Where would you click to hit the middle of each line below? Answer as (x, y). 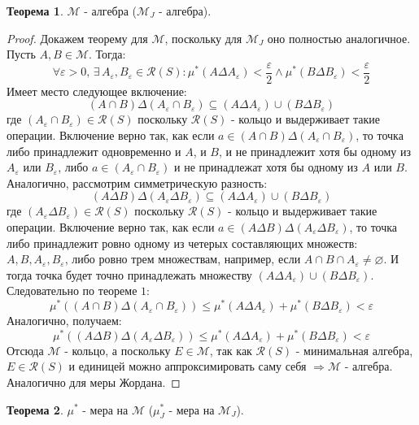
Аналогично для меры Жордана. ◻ (94, 382)
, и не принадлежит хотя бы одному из (315, 151)
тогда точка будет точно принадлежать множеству (129, 274)
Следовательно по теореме (72, 291)
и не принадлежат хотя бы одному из (266, 167)
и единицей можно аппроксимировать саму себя (188, 366)
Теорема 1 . (35, 11)
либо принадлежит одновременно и (94, 151)
